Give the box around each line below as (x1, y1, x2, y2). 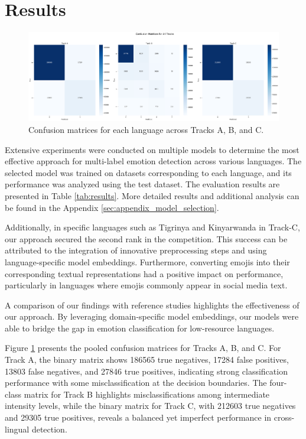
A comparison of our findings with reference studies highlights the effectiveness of (5, 298, 300, 311)
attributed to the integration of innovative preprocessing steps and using (5, 244, 267, 256)
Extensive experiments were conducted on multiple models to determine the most (5, 143, 300, 155)
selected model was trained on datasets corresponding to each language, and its (5, 166, 292, 178)
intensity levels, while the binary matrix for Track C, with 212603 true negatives (5, 399, 296, 412)
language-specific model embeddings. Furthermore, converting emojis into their (5, 255, 290, 268)
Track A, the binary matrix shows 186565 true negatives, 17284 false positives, (5, 353, 289, 366)
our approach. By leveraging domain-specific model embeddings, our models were (5, 310, 299, 323)
